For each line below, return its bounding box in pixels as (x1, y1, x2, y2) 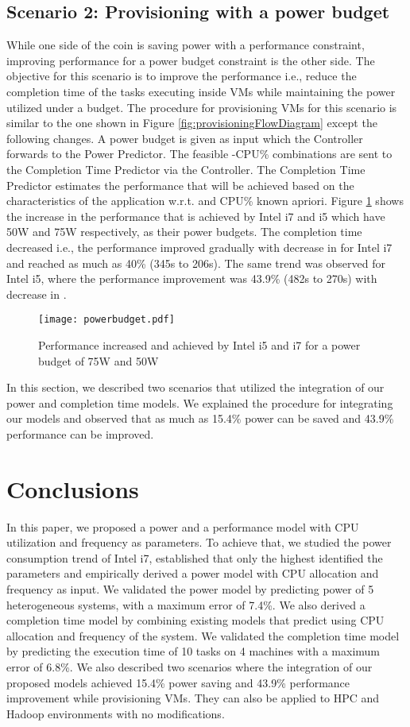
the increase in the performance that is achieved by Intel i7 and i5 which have (6, 207, 385, 224)
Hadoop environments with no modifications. (6, 705, 225, 721)
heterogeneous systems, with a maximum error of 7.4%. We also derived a (6, 596, 366, 613)
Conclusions (6, 472, 139, 505)
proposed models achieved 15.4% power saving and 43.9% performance (6, 674, 350, 690)
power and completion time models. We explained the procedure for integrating (6, 394, 393, 411)
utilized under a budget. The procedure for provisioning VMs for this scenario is (6, 99, 397, 115)
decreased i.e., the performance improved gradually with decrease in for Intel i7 (6, 238, 393, 255)
